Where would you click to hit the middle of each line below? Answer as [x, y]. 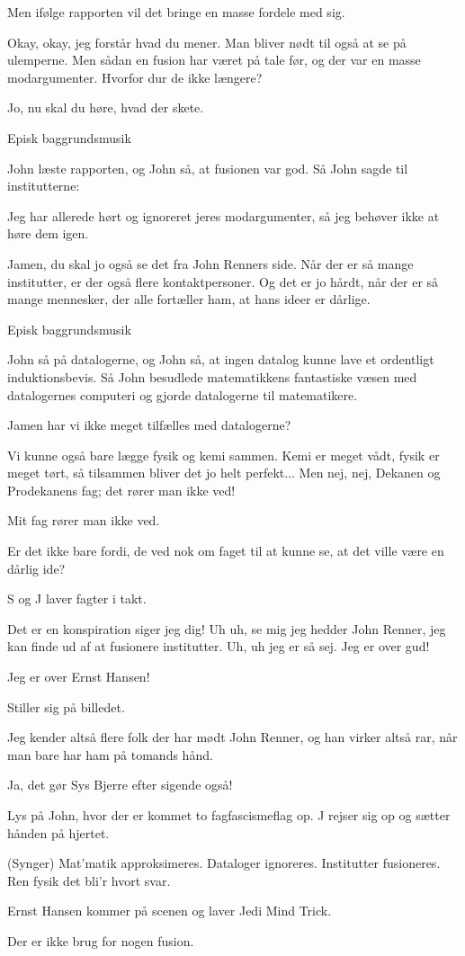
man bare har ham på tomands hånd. [110, 754]
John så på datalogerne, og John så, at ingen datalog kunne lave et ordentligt [221, 359]
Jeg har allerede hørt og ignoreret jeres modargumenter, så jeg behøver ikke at [224, 215]
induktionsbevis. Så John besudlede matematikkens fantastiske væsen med [212, 376]
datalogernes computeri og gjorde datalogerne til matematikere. [183, 394]
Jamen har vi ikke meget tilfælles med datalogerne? [149, 425]
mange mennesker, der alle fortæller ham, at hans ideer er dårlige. [189, 299]
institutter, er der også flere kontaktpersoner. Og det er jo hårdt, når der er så [223, 281]
